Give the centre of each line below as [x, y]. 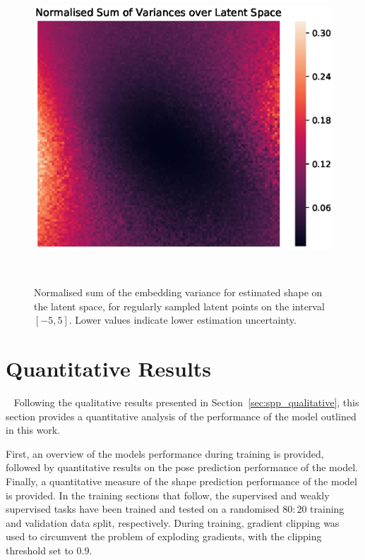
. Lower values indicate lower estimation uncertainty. [182, 320]
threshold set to [40, 550]
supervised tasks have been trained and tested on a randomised [143, 509]
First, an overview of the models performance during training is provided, [165, 453]
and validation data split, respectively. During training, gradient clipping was [173, 522]
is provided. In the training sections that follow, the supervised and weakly [168, 495]
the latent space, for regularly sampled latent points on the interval [179, 306]
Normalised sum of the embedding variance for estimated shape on [178, 292]
